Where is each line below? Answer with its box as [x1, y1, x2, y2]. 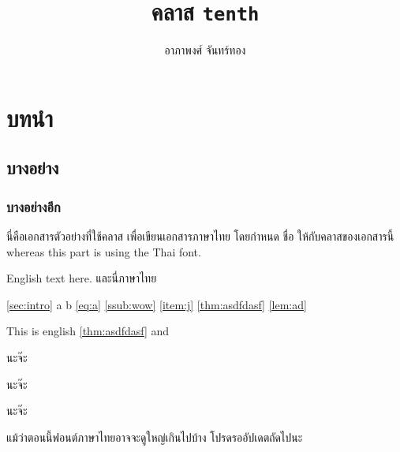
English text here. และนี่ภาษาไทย [6, 270, 157, 286]
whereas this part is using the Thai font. [6, 243, 201, 260]
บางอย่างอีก [6, 196, 61, 216]
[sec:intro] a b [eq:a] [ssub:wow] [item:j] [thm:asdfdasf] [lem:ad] [6, 296, 307, 312]
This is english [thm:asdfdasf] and [6, 323, 170, 339]
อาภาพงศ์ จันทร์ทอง [164, 42, 246, 58]
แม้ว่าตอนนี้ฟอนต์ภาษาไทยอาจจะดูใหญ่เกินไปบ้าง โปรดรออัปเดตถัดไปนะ [6, 428, 303, 445]
